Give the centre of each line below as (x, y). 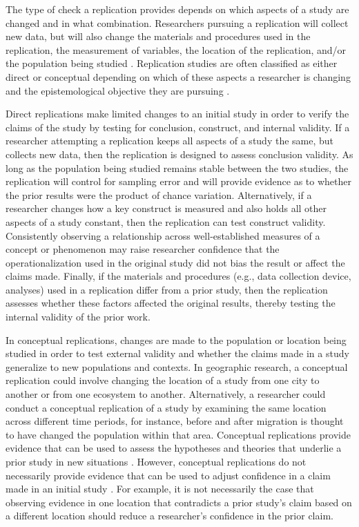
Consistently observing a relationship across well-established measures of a (163, 235)
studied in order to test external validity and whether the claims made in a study (177, 353)
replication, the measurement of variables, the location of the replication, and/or (176, 49)
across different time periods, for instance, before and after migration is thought (175, 421)
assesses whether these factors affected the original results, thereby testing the (171, 303)
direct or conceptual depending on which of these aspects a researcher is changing (178, 76)
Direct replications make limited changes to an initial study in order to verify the (177, 114)
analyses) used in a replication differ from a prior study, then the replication (167, 289)
